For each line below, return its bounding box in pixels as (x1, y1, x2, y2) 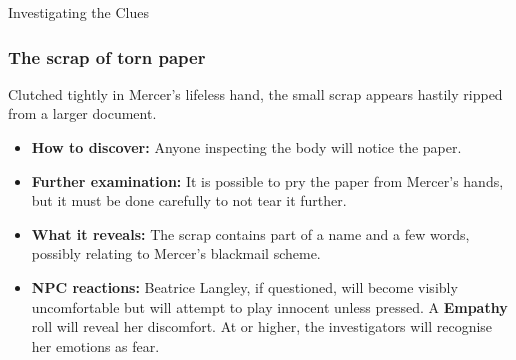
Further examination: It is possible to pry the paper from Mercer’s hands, (31, 170, 504, 191)
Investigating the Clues (8, 2, 149, 22)
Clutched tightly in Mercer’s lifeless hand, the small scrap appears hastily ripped (8, 83, 503, 104)
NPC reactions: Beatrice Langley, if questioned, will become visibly (31, 276, 458, 297)
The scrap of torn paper (8, 44, 206, 69)
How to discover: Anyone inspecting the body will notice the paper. (31, 137, 462, 157)
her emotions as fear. (31, 335, 160, 356)
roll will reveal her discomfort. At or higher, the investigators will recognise (31, 316, 493, 337)
